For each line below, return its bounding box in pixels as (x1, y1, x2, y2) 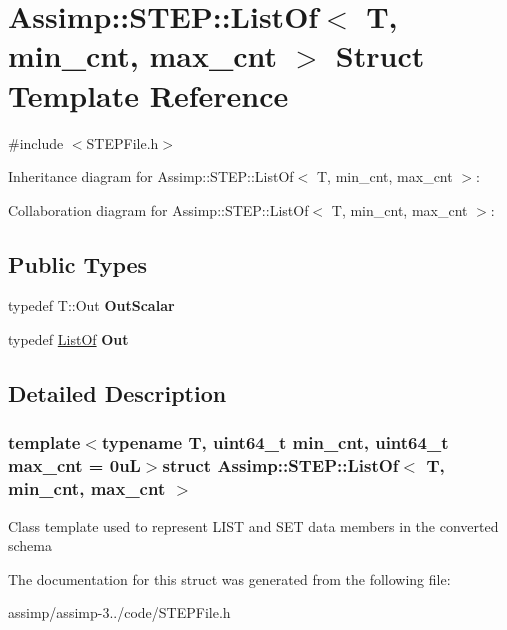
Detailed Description (8, 378, 227, 409)
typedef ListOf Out (8, 329, 129, 350)
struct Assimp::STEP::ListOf (162, 453, 399, 478)
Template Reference (8, 74, 289, 115)
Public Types (8, 248, 148, 279)
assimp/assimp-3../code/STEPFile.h (8, 602, 231, 623)
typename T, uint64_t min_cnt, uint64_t (101, 430, 449, 455)
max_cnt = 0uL (8, 453, 141, 478)
